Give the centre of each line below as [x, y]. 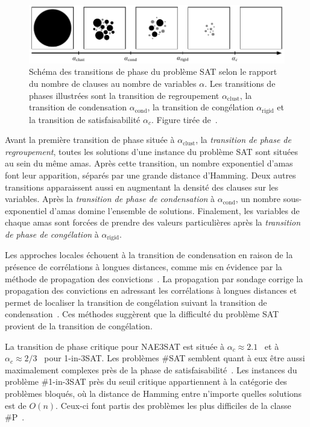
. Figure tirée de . [184, 119]
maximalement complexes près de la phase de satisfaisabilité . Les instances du [151, 369]
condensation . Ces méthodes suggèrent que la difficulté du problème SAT [142, 314]
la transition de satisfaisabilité [85, 119]
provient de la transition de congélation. [79, 326]
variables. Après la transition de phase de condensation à [110, 199]
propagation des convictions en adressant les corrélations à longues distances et [151, 290]
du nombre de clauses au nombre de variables [113, 84]
